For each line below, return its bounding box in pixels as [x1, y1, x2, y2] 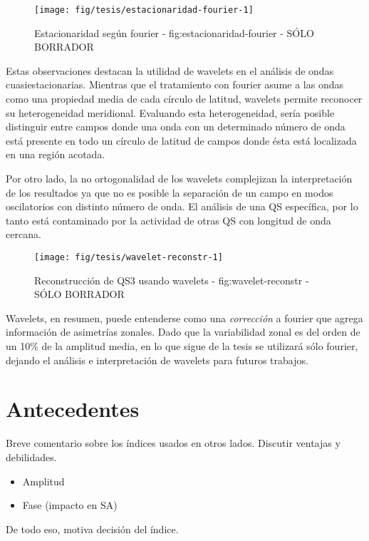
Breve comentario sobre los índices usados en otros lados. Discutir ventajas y [6, 436, 341, 450]
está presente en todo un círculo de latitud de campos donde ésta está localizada [6, 133, 357, 148]
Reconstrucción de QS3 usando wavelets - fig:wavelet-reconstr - [34, 272, 309, 287]
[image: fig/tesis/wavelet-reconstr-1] [34, 252, 223, 262]
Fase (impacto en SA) [22, 498, 118, 512]
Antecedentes [6, 394, 140, 423]
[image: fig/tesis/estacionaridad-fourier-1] [34, 5, 254, 15]
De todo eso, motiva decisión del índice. [6, 521, 179, 536]
